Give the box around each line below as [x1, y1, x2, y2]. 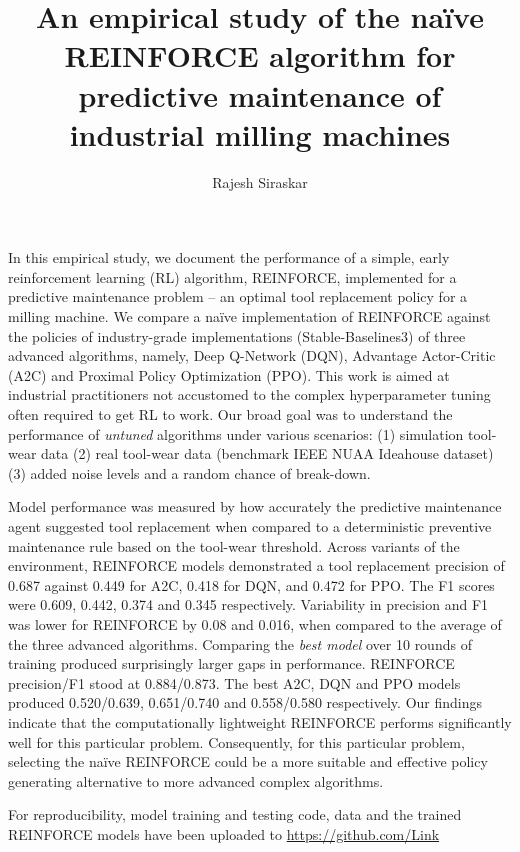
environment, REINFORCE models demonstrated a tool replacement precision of [8, 555, 505, 576]
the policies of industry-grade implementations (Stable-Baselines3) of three [8, 325, 466, 346]
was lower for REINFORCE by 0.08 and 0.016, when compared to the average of [8, 613, 502, 634]
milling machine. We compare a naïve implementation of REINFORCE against [8, 306, 491, 327]
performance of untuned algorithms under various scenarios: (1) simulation [8, 423, 464, 444]
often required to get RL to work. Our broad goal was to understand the [8, 404, 453, 425]
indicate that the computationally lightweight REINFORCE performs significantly [8, 711, 512, 732]
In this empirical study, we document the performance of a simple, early [8, 247, 450, 268]
